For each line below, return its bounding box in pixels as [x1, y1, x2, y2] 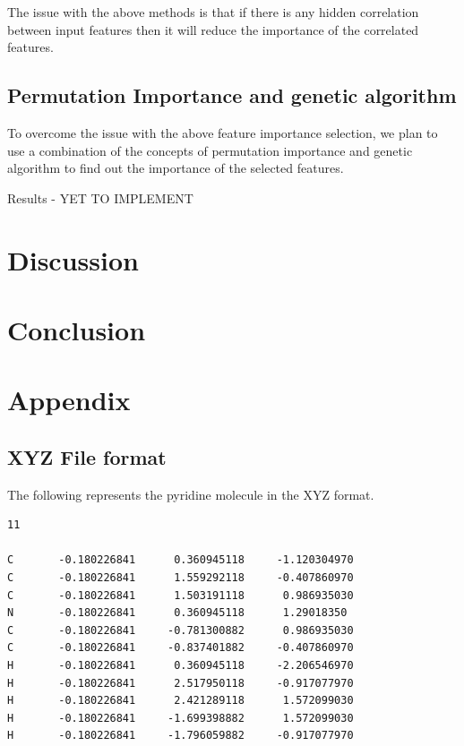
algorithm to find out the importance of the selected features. [7, 159, 344, 177]
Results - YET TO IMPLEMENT [7, 188, 193, 207]
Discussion [7, 241, 139, 278]
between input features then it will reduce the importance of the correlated [7, 20, 419, 39]
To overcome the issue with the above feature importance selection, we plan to [7, 123, 438, 141]
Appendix [7, 382, 131, 418]
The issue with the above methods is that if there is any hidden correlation [7, 3, 419, 21]
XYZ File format [7, 442, 167, 470]
